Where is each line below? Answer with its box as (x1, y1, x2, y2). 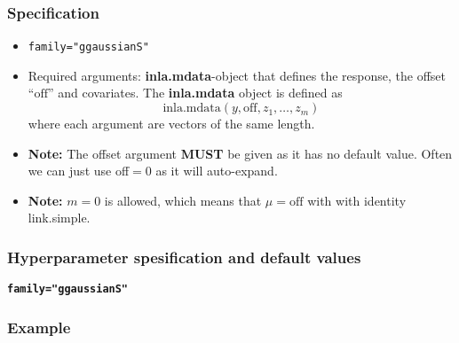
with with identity (307, 191, 407, 209)
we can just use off (28, 161, 130, 180)
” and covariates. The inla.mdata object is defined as (47, 83, 343, 102)
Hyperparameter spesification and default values (7, 246, 361, 268)
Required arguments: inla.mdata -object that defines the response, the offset (28, 66, 447, 84)
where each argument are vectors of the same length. (28, 114, 315, 133)
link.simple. (28, 208, 91, 227)
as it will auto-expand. (155, 161, 278, 180)
